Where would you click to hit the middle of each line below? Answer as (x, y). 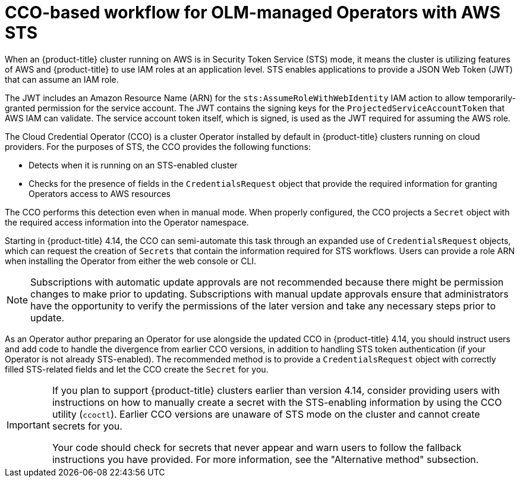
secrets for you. (87, 426)
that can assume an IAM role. (62, 79)
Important (28, 425)
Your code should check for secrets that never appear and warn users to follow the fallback (257, 447)
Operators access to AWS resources (100, 193)
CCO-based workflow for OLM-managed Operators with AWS (253, 12)
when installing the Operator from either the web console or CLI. (131, 261)
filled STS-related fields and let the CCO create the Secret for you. (137, 369)
